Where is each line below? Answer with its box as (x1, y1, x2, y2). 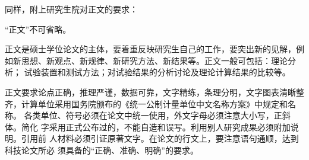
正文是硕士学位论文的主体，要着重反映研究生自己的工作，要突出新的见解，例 (5, 43, 304, 55)
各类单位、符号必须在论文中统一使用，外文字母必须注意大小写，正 (24, 109, 282, 121)
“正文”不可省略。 (5, 23, 71, 35)
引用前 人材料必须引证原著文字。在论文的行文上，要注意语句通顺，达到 (21, 132, 299, 145)
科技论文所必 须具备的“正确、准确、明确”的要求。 (5, 143, 198, 156)
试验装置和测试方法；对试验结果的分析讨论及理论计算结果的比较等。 (24, 66, 291, 78)
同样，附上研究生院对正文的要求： (5, 3, 138, 15)
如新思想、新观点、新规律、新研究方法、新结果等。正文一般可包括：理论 (5, 54, 288, 66)
